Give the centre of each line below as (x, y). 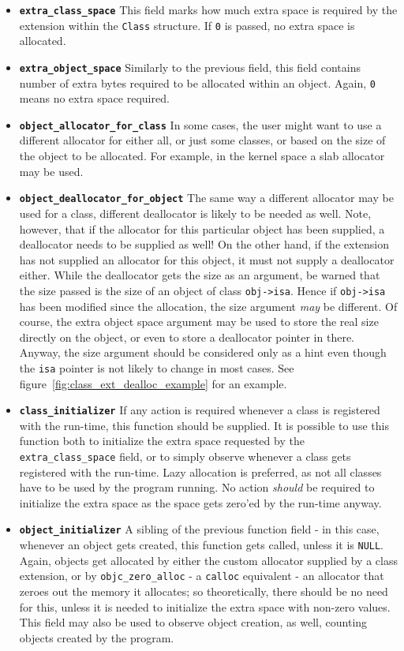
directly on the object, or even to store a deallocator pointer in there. (187, 337)
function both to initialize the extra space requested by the (162, 441)
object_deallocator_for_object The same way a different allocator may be (206, 198)
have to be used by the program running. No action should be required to (197, 487)
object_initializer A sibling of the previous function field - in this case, (199, 529)
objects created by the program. (97, 637)
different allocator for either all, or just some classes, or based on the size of (202, 140)
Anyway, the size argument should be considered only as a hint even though (203, 352)
